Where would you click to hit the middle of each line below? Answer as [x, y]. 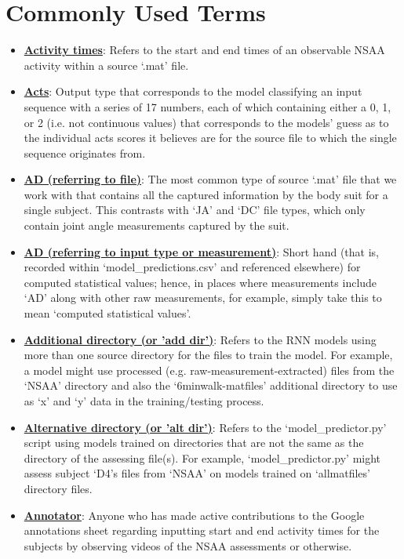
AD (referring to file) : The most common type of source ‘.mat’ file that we [210, 179]
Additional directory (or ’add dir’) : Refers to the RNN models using [200, 339]
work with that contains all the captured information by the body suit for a [206, 194]
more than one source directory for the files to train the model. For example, [208, 355]
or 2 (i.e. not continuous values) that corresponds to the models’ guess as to [206, 122]
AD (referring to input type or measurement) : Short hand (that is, [201, 251]
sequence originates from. [85, 152]
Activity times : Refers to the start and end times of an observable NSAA [204, 50]
